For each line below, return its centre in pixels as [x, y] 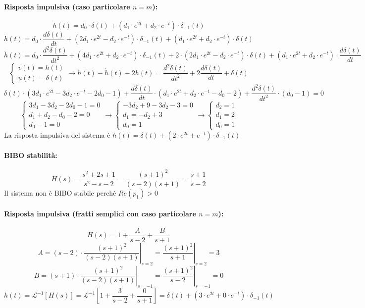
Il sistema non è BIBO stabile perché [60, 193]
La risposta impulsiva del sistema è [57, 134]
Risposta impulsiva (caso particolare [67, 6]
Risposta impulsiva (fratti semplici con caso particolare [100, 213]
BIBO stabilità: [31, 155]
